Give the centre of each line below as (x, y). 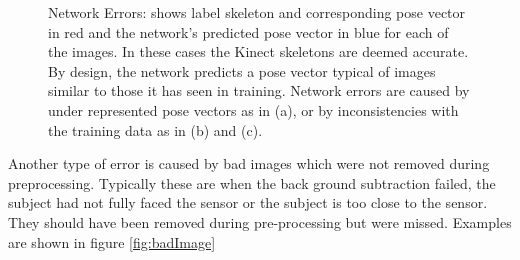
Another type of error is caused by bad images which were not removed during (249, 163)
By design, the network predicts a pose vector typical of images (242, 70)
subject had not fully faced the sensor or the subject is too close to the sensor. (248, 202)
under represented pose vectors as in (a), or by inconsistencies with (253, 109)
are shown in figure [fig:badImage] (112, 241)
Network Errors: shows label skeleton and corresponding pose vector (257, 12)
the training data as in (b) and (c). (155, 129)
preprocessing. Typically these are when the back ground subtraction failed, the (252, 182)
